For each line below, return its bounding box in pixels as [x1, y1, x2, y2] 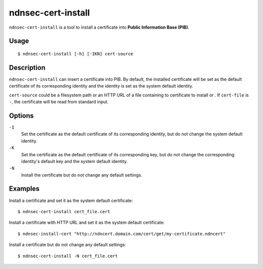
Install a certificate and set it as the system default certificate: [9, 197, 133, 203]
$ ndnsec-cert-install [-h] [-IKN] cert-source [18, 51, 133, 56]
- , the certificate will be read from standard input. [9, 99, 109, 105]
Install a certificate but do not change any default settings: [9, 242, 126, 248]
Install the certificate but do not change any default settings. [21, 172, 142, 178]
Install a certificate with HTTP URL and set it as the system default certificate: [9, 219, 165, 226]
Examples [9, 185, 40, 193]
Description [9, 63, 46, 72]
